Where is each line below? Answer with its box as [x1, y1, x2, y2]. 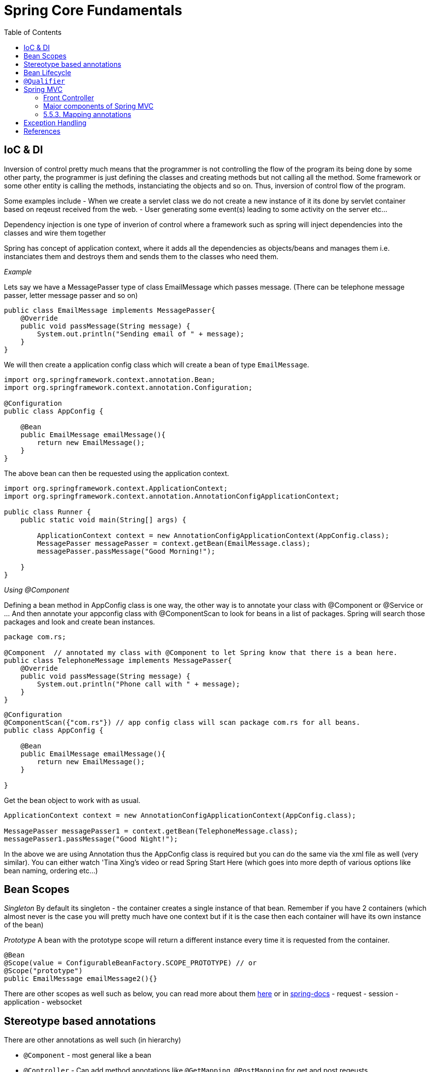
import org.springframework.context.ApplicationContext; [4, 484, 228, 492]
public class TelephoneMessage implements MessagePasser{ [4, 656, 232, 664]
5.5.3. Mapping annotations [43, 110, 131, 119]
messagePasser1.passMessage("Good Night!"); [4, 834, 178, 843]
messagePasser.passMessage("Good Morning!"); [37, 547, 215, 555]
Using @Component [4, 585, 69, 594]
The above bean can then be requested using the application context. [4, 469, 229, 477]
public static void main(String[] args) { [20, 515, 186, 524]
